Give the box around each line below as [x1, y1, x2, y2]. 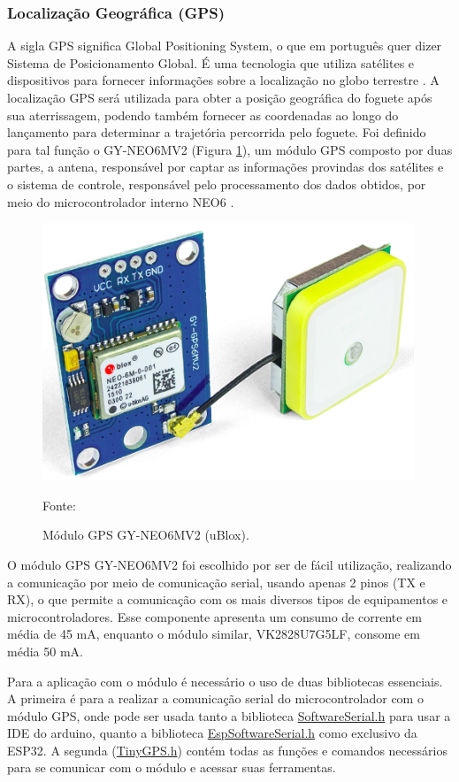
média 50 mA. [7, 641, 83, 660]
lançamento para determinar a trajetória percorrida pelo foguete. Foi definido [7, 123, 426, 142]
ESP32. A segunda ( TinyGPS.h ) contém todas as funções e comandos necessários [7, 740, 448, 759]
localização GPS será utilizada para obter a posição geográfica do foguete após [7, 88, 432, 106]
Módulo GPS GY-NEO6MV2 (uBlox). [42, 525, 249, 544]
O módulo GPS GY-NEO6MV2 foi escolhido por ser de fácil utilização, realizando [7, 555, 452, 573]
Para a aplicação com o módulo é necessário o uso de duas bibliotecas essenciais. [7, 671, 443, 690]
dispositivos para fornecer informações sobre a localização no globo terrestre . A [7, 71, 440, 89]
